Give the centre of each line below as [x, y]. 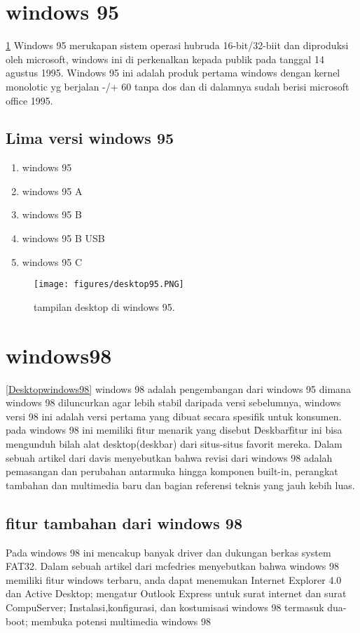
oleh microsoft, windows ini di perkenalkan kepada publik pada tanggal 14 [165, 59]
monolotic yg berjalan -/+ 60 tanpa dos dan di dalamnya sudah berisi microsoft [178, 86]
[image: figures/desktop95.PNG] [109, 285]
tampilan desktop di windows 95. [104, 306]
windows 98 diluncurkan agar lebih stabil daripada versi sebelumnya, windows [173, 402]
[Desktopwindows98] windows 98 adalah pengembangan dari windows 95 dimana [178, 388]
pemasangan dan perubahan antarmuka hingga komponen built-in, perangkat [172, 471]
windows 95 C [52, 261]
